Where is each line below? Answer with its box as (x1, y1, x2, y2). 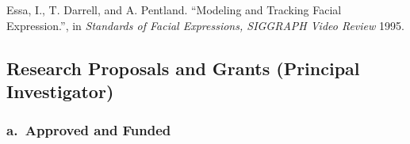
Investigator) (6, 78, 114, 103)
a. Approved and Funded (6, 120, 171, 140)
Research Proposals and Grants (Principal (6, 55, 360, 80)
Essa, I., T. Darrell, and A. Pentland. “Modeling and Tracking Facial (6, 2, 342, 17)
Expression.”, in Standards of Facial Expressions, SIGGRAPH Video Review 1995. (6, 17, 404, 33)
